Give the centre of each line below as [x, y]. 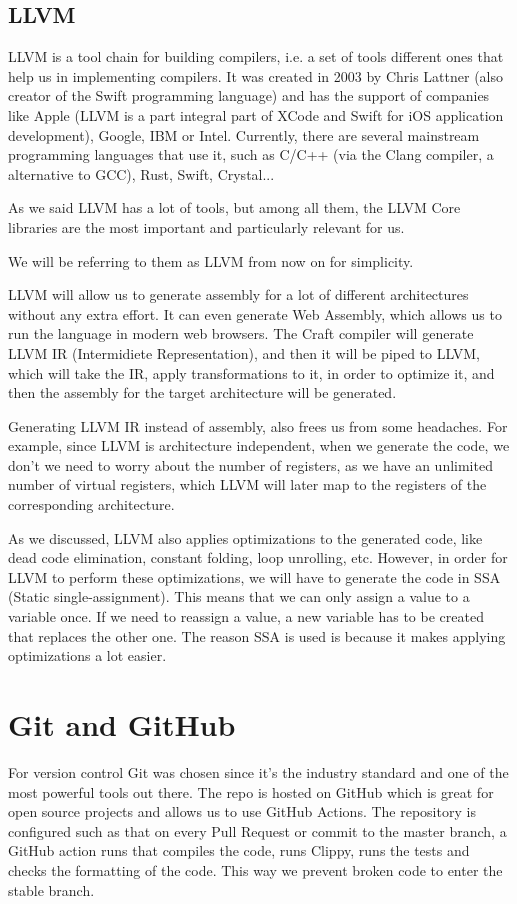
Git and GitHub [122, 724]
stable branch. [51, 889]
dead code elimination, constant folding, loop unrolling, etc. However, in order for [258, 557]
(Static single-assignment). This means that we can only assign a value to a [239, 596]
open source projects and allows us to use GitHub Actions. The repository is [242, 811]
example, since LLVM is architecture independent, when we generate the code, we [259, 445]
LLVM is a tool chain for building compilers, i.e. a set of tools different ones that [256, 56]
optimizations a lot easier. [87, 655]
